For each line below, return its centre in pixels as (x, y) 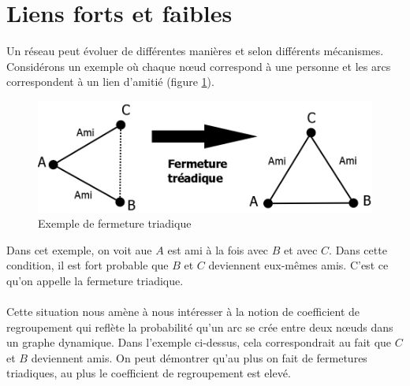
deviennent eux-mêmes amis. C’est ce (298, 265)
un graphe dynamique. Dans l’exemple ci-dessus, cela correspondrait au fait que (199, 342)
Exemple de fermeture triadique (115, 223)
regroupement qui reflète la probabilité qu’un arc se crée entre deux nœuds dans (200, 327)
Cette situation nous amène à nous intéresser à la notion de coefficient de (183, 312)
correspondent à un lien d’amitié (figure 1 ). (110, 82)
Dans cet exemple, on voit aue (79, 249)
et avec (301, 249)
